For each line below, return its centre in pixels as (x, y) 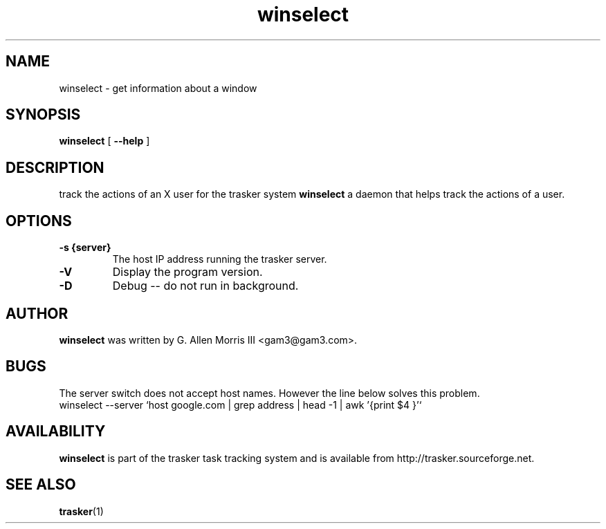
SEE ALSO (41, 485)
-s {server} (85, 248)
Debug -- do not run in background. (205, 286)
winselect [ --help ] (104, 141)
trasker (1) (81, 511)
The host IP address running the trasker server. (220, 259)
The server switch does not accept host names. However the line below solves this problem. (269, 393)
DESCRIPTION (55, 167)
